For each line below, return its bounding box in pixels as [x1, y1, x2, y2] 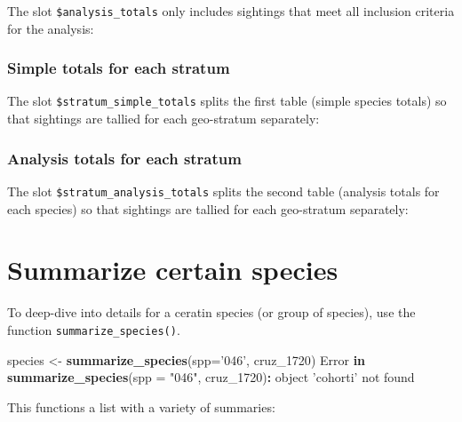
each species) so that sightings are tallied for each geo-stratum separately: [7, 199, 409, 218]
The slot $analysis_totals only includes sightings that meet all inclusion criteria [7, 2, 455, 20]
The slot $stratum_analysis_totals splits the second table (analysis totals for [7, 181, 440, 200]
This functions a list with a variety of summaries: [7, 397, 275, 416]
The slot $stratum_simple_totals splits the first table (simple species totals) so [7, 92, 447, 110]
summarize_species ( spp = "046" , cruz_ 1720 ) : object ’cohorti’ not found [7, 368, 415, 386]
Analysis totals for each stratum [7, 147, 242, 169]
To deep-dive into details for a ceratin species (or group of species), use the [7, 303, 416, 322]
